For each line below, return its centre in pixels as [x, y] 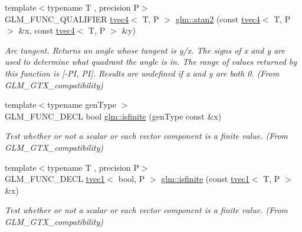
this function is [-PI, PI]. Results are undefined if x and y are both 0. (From [142, 73]
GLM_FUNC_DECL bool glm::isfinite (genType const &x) [113, 116]
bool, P [132, 179]
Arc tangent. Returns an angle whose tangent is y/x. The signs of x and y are [145, 50]
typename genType [82, 105]
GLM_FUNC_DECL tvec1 [55, 179]
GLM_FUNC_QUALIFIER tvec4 [67, 19]
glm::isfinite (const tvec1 [205, 179]
